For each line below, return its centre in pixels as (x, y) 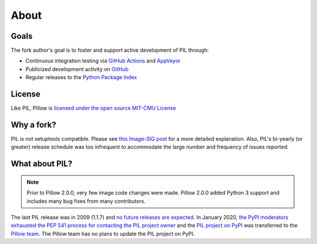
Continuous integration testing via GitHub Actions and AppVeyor (103, 61)
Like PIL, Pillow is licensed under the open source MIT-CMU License (93, 108)
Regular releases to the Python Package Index (81, 77)
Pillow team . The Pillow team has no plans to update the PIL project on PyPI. (103, 233)
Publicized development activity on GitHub (77, 69)
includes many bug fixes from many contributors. (86, 201)
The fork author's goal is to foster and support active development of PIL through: (110, 50)
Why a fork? (33, 125)
